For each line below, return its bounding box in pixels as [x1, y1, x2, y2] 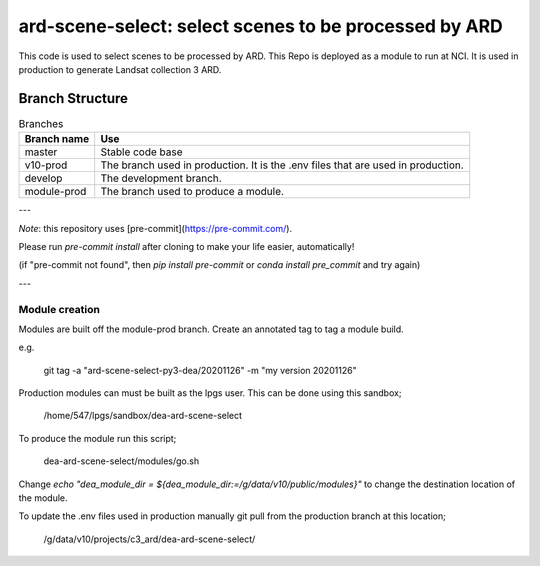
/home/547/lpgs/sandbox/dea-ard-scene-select [43, 410, 243, 422]
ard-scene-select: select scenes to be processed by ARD [18, 15, 504, 37]
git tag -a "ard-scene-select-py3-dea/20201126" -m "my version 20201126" [43, 364, 357, 376]
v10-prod [24, 158, 68, 172]
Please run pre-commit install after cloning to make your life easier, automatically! [18, 241, 355, 252]
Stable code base [100, 145, 184, 159]
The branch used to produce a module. [100, 185, 285, 199]
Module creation [18, 302, 100, 316]
